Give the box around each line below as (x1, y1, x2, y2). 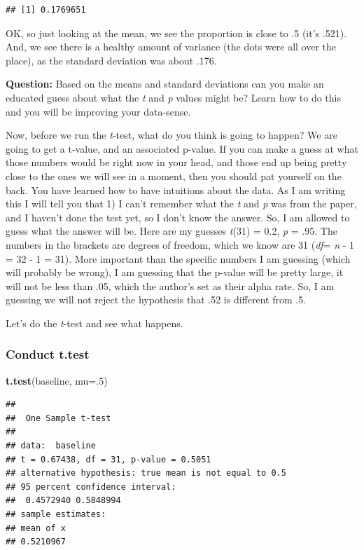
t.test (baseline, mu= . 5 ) (6, 373, 108, 387)
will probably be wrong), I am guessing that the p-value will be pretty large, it (6, 265, 344, 280)
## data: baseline (6, 441, 96, 451)
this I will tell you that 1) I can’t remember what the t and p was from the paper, (6, 196, 357, 211)
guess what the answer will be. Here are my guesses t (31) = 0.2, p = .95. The (6, 224, 337, 238)
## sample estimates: (6, 509, 106, 520)
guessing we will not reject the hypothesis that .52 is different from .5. (6, 292, 307, 307)
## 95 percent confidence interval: (6, 481, 176, 492)
